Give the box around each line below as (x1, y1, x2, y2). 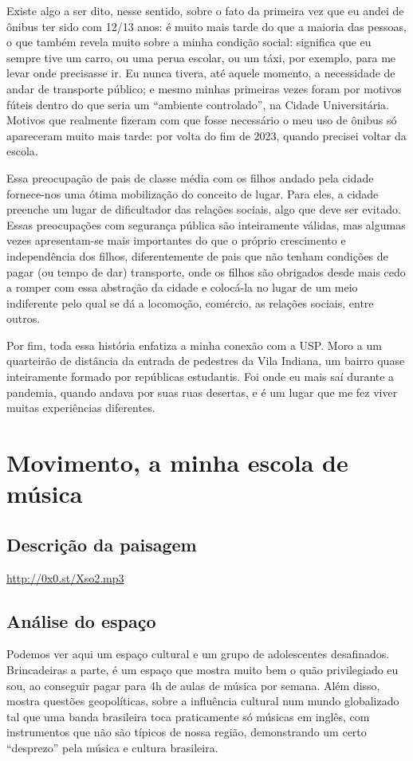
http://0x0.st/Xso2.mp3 (6, 569, 124, 586)
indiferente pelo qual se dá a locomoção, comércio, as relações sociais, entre (6, 294, 374, 311)
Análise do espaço (6, 608, 156, 633)
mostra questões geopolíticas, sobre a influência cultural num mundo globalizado (6, 692, 399, 709)
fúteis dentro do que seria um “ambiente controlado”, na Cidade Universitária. (6, 96, 389, 112)
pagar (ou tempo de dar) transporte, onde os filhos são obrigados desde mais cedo (6, 263, 406, 280)
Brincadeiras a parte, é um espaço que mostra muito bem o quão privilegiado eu (6, 661, 399, 677)
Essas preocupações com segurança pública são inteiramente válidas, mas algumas (6, 216, 406, 233)
